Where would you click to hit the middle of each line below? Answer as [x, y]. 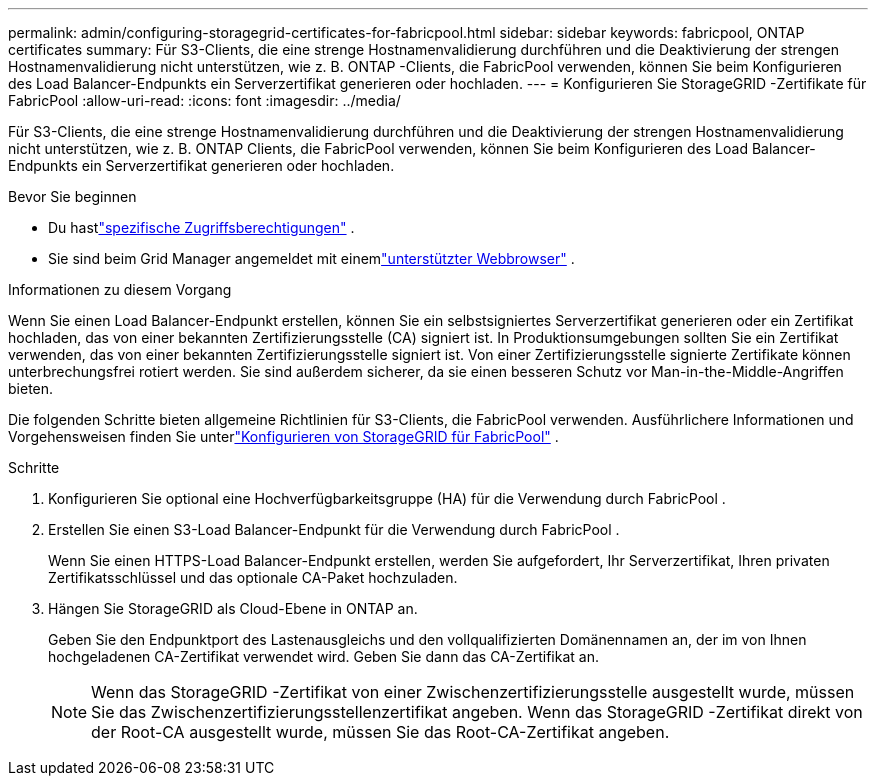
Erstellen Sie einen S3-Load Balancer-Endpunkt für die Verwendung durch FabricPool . [334, 529]
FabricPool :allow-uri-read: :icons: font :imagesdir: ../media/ [204, 100]
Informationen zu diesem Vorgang [120, 289]
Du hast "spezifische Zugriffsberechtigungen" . [201, 227]
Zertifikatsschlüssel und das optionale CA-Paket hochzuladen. [253, 577]
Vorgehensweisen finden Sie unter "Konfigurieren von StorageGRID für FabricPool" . [283, 436]
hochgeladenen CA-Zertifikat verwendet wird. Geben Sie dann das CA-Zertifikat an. [323, 656]
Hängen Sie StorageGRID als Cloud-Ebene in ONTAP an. [233, 608]
